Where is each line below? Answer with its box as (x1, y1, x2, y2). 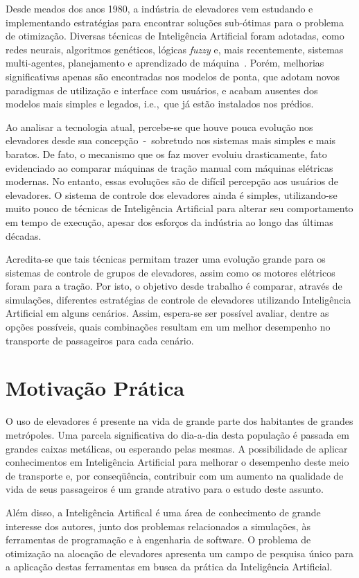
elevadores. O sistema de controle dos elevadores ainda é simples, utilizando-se (6, 187, 338, 202)
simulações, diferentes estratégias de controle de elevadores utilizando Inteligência (6, 292, 351, 306)
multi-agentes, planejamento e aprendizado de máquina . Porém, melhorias (6, 55, 324, 70)
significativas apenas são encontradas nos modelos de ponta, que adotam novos (6, 69, 340, 83)
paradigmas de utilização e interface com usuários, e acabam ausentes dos (6, 82, 318, 97)
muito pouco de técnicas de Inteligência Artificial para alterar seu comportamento (6, 201, 353, 216)
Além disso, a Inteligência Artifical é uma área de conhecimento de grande (6, 505, 321, 519)
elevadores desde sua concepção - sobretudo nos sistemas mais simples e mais (6, 133, 336, 148)
